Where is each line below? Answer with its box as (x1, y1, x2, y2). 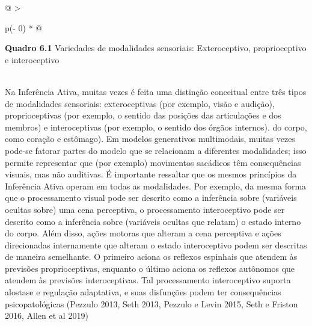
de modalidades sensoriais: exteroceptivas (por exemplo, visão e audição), (5, 97, 275, 109)
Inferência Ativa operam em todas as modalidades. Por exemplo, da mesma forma (5, 179, 307, 192)
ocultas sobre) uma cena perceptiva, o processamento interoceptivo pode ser (5, 203, 285, 215)
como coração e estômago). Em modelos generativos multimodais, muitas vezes (5, 132, 295, 145)
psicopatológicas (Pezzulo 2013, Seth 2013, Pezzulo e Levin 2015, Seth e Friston (5, 297, 298, 310)
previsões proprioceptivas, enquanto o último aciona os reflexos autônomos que (5, 262, 295, 274)
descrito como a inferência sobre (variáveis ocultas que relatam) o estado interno (5, 215, 301, 227)
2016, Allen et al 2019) (5, 309, 88, 322)
